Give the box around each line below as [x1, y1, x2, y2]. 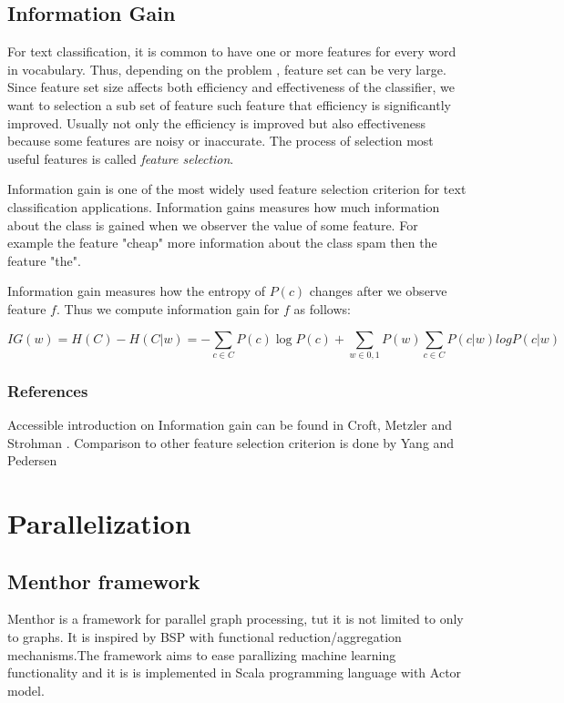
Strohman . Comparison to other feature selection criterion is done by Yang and [7, 433, 455, 452]
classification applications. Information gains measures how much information [7, 197, 440, 216]
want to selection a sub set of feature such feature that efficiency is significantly [7, 95, 451, 114]
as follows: [293, 299, 351, 318]
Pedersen [7, 451, 57, 470]
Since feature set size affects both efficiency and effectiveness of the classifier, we [7, 77, 455, 97]
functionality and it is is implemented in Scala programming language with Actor [7, 663, 462, 682]
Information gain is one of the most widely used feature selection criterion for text [7, 179, 467, 199]
